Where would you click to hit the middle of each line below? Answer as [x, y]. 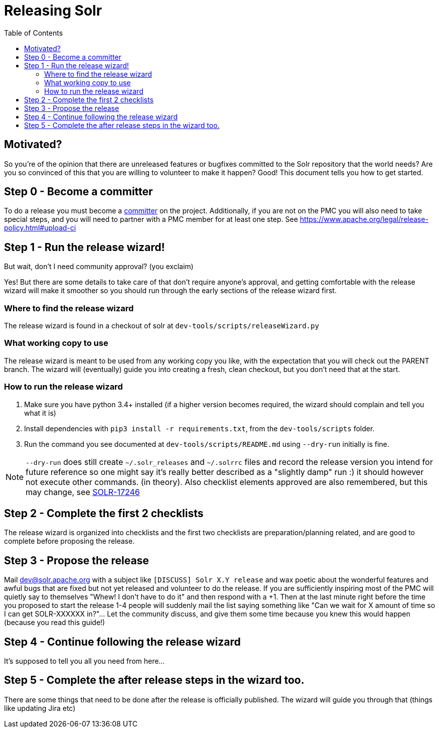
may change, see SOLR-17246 [83, 492]
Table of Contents [34, 33]
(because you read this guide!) [55, 623]
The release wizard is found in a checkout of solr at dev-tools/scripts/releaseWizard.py [162, 326]
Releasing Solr [53, 11]
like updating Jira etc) [40, 708]
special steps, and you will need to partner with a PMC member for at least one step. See [151, 219]
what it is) [40, 413]
